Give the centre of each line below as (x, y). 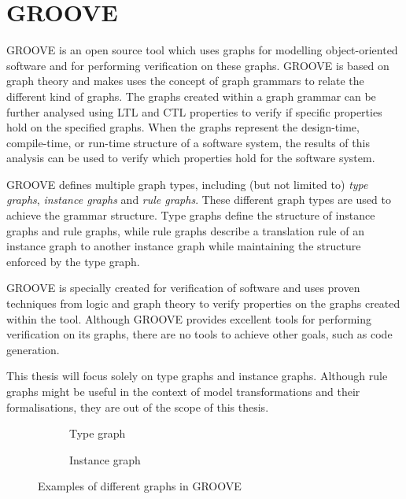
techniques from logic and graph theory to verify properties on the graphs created (203, 303)
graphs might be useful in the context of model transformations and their (183, 391)
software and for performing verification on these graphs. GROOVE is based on (198, 65)
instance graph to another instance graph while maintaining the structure (184, 246)
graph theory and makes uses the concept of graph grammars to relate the (185, 81)
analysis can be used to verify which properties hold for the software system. (191, 158)
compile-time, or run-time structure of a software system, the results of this (188, 142)
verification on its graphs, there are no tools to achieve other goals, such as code (199, 334)
